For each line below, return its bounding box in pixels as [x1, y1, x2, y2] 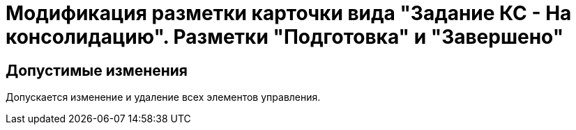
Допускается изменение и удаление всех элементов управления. [6, 91, 321, 104]
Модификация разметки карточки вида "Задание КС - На [6, 1, 572, 25]
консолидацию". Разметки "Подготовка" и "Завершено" [6, 25, 564, 49]
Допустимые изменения [6, 61, 188, 79]
